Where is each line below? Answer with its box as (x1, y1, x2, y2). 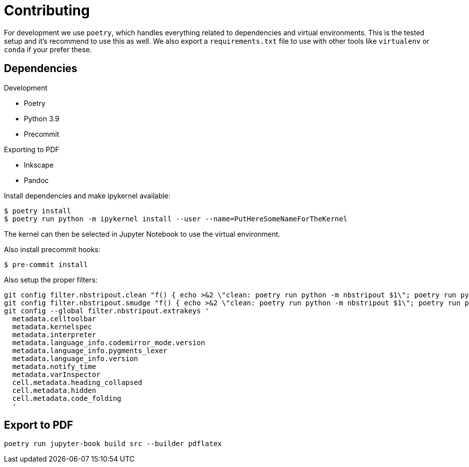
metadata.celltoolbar (12, 314, 96, 323)
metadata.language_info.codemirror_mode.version (12, 338, 205, 347)
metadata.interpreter (12, 330, 96, 339)
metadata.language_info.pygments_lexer (12, 346, 167, 355)
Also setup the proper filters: (4, 275, 98, 284)
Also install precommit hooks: (4, 245, 100, 254)
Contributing (4, 2, 90, 19)
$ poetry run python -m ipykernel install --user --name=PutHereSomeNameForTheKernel (4, 214, 348, 223)
